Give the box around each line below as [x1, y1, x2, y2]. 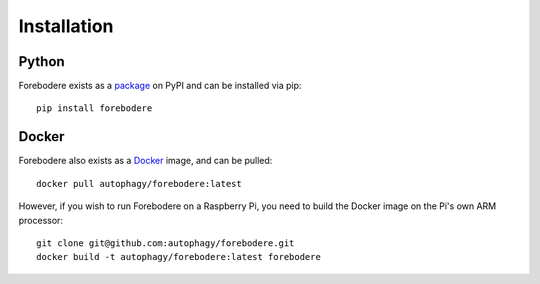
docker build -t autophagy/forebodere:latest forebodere [36, 251, 322, 263]
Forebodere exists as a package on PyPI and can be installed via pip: [18, 80, 302, 92]
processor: [18, 214, 64, 226]
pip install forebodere [36, 103, 153, 114]
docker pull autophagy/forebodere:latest [36, 178, 242, 189]
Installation [18, 15, 114, 37]
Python [18, 53, 65, 70]
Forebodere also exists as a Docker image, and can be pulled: [18, 155, 273, 167]
